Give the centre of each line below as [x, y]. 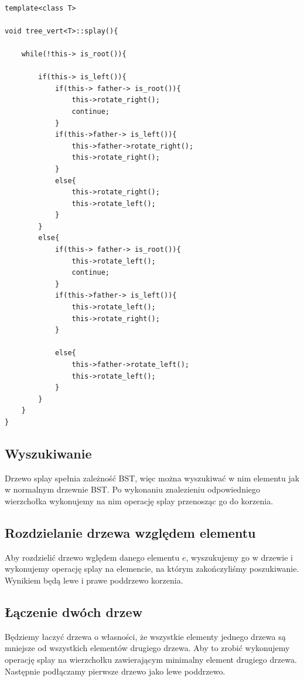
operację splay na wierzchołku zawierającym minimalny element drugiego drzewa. [151, 659]
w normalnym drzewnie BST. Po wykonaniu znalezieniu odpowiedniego [133, 489]
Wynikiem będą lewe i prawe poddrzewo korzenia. [94, 580]
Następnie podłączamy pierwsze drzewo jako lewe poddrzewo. [115, 671]
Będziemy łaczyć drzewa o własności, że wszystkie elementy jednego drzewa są [145, 636]
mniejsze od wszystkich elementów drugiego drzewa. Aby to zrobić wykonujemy [147, 648]
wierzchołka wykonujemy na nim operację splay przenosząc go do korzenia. [139, 500]
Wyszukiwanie [48, 453]
